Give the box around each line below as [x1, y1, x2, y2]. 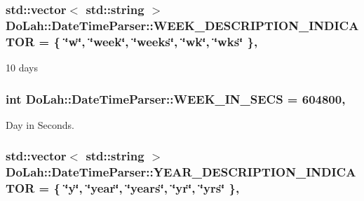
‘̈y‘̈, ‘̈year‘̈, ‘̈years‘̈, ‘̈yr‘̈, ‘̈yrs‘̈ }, [65, 179, 240, 197]
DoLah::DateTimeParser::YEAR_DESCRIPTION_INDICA [6, 163, 356, 181]
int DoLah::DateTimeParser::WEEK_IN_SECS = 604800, [6, 90, 346, 107]
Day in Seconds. [6, 117, 74, 132]
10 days [6, 60, 38, 75]
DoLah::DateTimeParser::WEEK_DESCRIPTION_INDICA [6, 16, 359, 34]
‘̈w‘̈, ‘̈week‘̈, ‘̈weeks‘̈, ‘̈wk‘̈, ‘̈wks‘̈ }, [65, 32, 258, 50]
